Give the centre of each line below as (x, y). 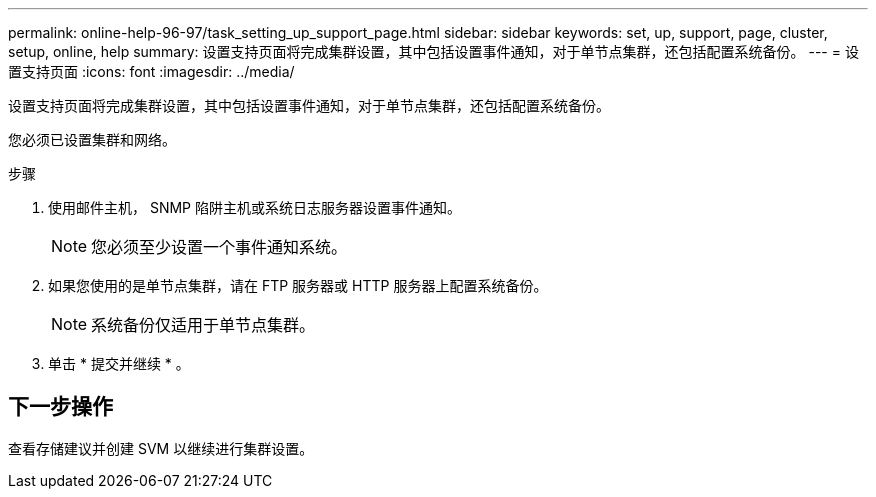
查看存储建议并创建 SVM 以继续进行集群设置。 (161, 448)
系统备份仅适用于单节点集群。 (203, 325)
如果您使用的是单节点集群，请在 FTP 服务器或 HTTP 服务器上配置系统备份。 (298, 285)
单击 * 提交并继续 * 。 (119, 363)
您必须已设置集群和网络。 (92, 139)
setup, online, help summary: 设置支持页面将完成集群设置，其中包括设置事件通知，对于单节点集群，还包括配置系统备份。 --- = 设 (433, 51)
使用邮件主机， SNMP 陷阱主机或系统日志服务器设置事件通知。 (254, 207)
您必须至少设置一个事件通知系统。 (219, 247)
